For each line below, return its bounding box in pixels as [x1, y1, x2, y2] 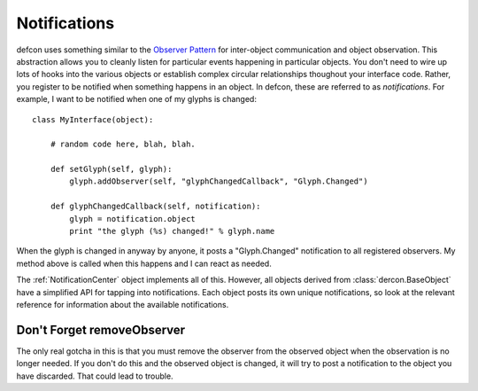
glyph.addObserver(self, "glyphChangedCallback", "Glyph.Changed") [69, 176, 368, 186]
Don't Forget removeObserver [16, 322, 186, 337]
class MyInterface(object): [32, 114, 154, 124]
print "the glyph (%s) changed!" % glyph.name [69, 226, 275, 237]
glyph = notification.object [69, 214, 197, 223]
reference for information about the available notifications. [16, 299, 229, 309]
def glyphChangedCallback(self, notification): [50, 201, 261, 212]
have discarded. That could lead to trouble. [16, 371, 173, 381]
